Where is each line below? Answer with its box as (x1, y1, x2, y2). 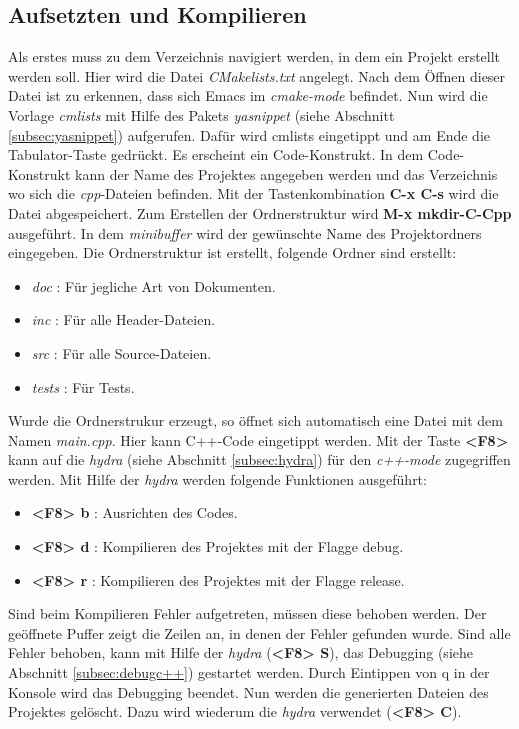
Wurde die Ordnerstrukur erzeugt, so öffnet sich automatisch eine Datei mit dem (8, 410, 503, 431)
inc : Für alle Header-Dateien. (31, 309, 216, 330)
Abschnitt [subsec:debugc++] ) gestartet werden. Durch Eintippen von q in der (8, 662, 490, 683)
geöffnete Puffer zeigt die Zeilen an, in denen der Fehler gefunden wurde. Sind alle (8, 622, 511, 643)
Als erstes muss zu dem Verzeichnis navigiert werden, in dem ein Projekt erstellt (8, 46, 501, 67)
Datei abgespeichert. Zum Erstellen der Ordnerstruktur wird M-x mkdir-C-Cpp (8, 202, 512, 223)
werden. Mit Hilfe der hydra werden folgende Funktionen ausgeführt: (8, 468, 427, 489)
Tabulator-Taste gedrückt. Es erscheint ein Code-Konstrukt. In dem (8, 144, 424, 165)
